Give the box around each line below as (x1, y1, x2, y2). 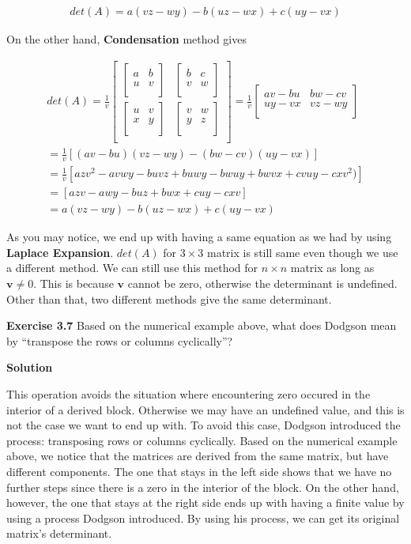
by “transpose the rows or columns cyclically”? (6, 332, 233, 349)
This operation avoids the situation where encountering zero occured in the (6, 385, 371, 402)
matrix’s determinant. (6, 525, 112, 542)
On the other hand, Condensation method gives (6, 31, 247, 47)
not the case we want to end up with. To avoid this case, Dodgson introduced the (6, 417, 401, 433)
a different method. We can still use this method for (6, 259, 258, 276)
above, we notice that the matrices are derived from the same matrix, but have (6, 448, 389, 464)
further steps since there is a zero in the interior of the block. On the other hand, (6, 478, 399, 495)
